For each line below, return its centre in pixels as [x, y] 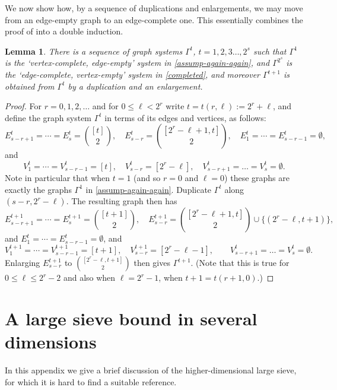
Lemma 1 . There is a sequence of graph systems [94, 51]
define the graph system [48, 117]
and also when [89, 277]
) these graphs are [257, 177]
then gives [152, 262]
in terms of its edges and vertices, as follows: [185, 117]
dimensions [51, 341]
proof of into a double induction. [64, 31]
